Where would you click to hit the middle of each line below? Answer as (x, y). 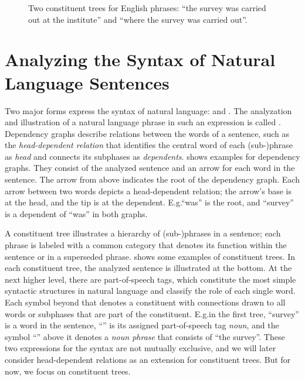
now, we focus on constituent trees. (68, 371)
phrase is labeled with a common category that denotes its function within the (146, 245)
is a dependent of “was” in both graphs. (76, 213)
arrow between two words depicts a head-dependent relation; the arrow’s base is (148, 190)
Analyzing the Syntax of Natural (140, 59)
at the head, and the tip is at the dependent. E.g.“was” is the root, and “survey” (149, 202)
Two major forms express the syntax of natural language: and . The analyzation (148, 110)
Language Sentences (87, 82)
